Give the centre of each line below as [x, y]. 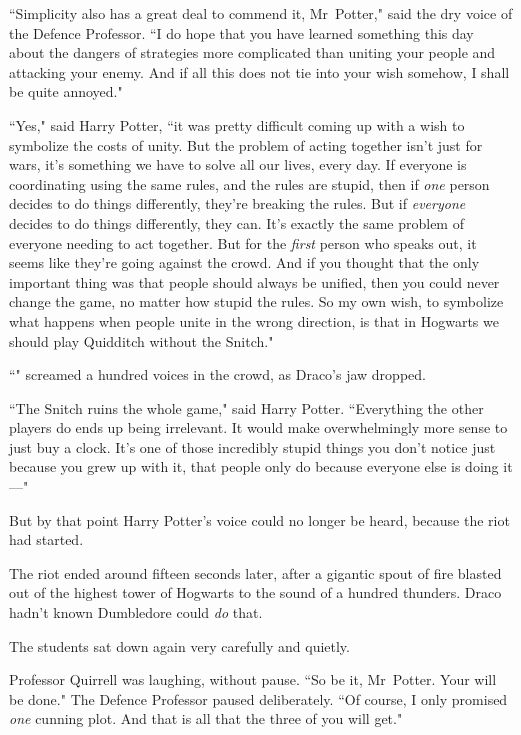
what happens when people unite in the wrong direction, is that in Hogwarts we [254, 320]
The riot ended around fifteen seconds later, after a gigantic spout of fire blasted [255, 572]
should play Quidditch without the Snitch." [141, 340]
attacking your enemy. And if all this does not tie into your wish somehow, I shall [259, 71]
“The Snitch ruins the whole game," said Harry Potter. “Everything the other [246, 407]
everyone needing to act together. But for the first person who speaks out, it [243, 242]
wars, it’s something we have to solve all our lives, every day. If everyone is [238, 164]
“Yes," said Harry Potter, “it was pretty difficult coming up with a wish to [237, 124]
